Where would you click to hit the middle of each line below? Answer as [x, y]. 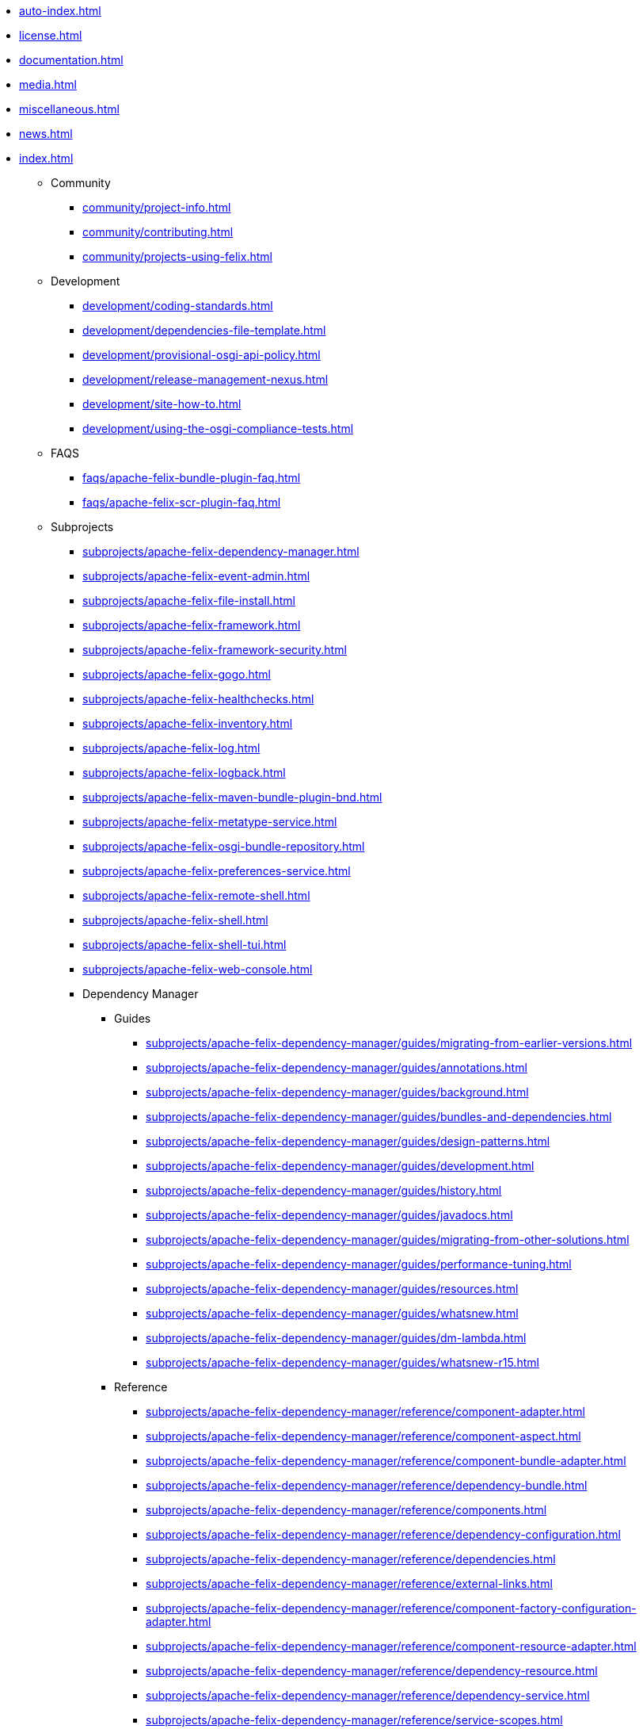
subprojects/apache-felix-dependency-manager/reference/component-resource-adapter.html [391, 1646]
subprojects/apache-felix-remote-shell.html [196, 895]
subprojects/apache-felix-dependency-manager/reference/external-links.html [349, 1584]
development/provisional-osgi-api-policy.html [202, 355]
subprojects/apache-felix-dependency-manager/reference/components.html [346, 1510]
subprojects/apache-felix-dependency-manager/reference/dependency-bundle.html [367, 1485]
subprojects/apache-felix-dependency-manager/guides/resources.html [332, 1289]
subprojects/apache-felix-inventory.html [188, 723]
